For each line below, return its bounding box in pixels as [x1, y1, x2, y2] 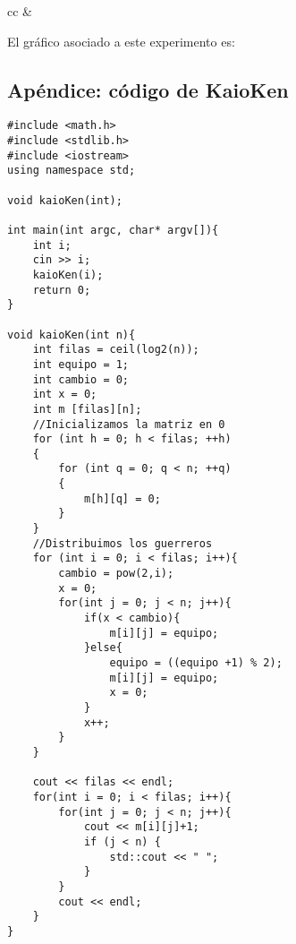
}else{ [83, 641, 123, 655]
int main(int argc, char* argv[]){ [7, 223, 219, 236]
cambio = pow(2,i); [58, 567, 174, 580]
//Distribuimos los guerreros [32, 536, 213, 550]
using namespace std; [7, 164, 136, 177]
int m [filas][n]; [32, 402, 142, 416]
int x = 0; [32, 388, 97, 401]
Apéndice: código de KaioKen [7, 75, 289, 103]
